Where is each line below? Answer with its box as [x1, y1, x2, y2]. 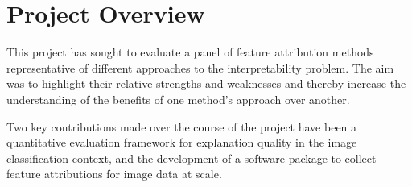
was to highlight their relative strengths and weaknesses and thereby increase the [6, 75, 406, 92]
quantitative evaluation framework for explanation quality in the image [6, 134, 357, 151]
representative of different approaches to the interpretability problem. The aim [6, 59, 394, 76]
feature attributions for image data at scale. [6, 165, 222, 182]
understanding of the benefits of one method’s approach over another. [6, 90, 350, 107]
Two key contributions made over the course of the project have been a [6, 118, 357, 135]
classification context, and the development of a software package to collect [6, 149, 377, 166]
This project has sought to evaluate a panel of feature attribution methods [6, 44, 374, 60]
